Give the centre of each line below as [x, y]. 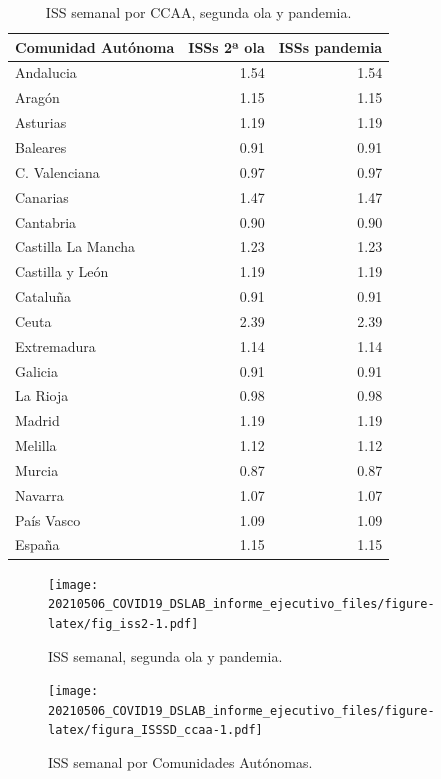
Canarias [42, 196]
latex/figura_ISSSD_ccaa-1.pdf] [155, 730]
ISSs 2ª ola [226, 46]
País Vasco [48, 519]
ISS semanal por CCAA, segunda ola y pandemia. [198, 12]
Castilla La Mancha [75, 246]
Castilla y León [62, 271]
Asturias [41, 122]
